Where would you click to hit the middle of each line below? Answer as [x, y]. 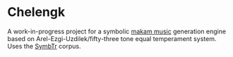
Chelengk [36, 12]
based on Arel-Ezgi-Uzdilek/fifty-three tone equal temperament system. [112, 38]
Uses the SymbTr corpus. [44, 46]
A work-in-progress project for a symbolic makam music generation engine [117, 31]
